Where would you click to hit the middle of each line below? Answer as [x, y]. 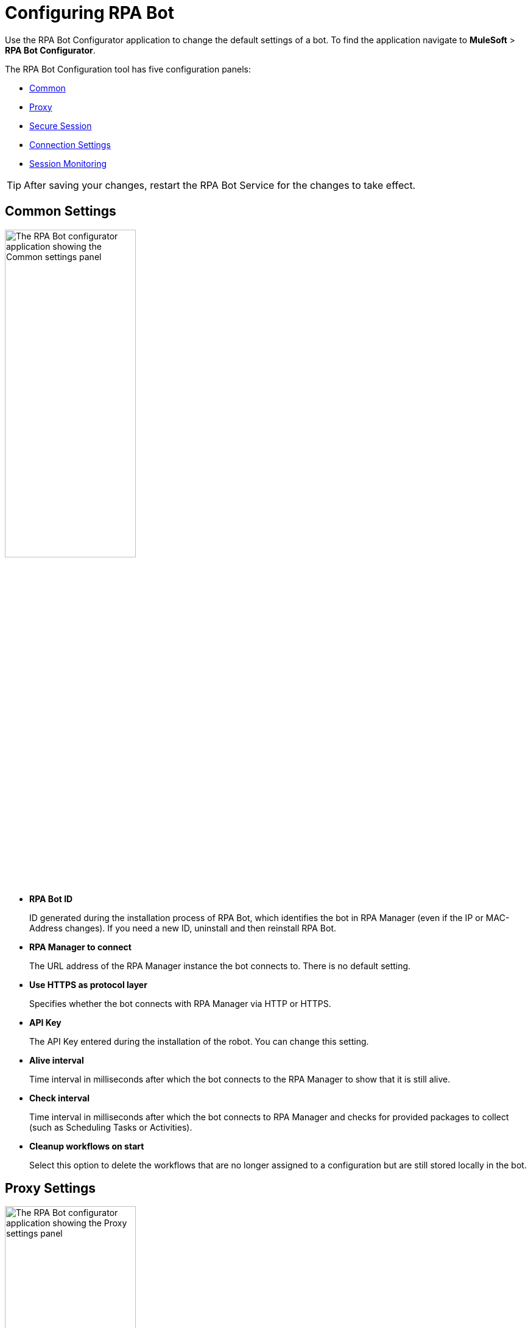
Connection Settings [70, 144]
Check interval [60, 1098]
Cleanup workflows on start [87, 1146]
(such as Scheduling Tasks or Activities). [111, 1127]
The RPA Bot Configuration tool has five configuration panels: [128, 69]
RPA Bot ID [51, 899]
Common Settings [61, 211]
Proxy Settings [51, 1188]
